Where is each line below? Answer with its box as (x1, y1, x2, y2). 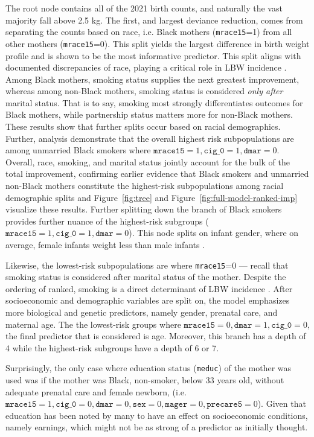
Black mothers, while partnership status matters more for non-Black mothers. (5, 108, 293, 121)
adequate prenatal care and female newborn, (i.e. (5, 385, 187, 398)
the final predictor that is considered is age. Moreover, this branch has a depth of (5, 330, 306, 342)
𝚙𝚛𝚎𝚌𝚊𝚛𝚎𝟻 (207, 400, 242, 409)
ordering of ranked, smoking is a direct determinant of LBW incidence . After (5, 282, 293, 295)
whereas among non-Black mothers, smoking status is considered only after (5, 85, 283, 97)
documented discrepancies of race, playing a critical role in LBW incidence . (5, 61, 287, 74)
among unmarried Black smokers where (5, 144, 151, 156)
